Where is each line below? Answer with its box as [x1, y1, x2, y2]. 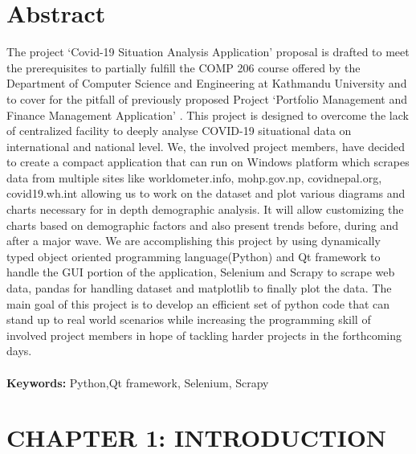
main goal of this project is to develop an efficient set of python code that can [6, 295, 390, 312]
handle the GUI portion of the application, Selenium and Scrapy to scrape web [6, 264, 395, 280]
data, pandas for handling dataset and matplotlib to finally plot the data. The [6, 280, 392, 297]
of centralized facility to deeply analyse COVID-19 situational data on [6, 122, 352, 139]
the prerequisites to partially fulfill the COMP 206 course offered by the [6, 59, 361, 76]
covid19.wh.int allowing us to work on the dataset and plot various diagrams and [6, 185, 406, 202]
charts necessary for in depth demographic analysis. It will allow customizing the [6, 201, 404, 218]
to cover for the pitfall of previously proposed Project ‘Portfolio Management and [6, 90, 407, 107]
